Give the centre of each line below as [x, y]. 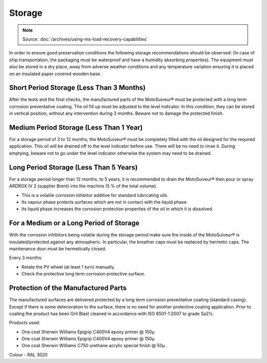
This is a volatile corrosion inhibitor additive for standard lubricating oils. [95, 195]
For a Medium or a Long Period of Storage [74, 223]
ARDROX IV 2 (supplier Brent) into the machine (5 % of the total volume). [83, 186]
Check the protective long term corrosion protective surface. [83, 274]
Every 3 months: [26, 258]
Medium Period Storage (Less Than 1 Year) [76, 128]
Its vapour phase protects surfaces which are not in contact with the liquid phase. [105, 202]
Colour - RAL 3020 [28, 355]
